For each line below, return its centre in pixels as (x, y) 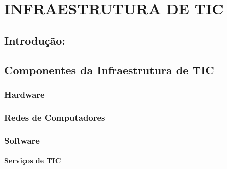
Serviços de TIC (33, 161)
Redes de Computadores (55, 117)
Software (22, 140)
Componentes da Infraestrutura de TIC (109, 69)
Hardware (24, 94)
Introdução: (35, 40)
